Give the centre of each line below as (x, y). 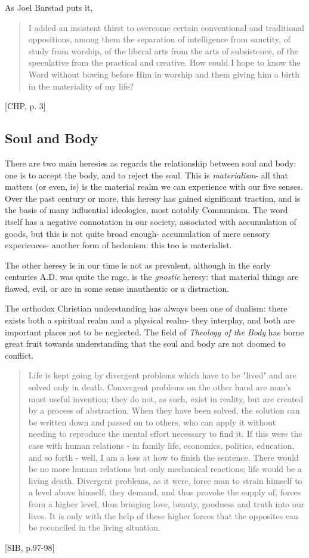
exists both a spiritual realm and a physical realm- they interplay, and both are (150, 320)
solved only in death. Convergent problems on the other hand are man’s (160, 387)
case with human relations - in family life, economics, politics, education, (161, 446)
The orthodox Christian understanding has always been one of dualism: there (146, 308)
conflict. (19, 355)
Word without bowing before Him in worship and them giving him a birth (164, 74)
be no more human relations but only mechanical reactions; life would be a (165, 469)
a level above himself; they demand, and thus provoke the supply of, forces (165, 492)
